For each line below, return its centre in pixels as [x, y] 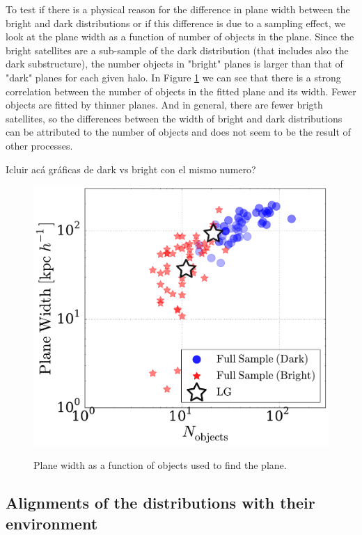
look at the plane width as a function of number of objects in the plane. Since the [180, 37]
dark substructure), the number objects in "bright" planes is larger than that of [174, 64]
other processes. [39, 145]
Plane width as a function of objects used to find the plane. [160, 465]
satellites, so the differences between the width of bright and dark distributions [174, 118]
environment [52, 523]
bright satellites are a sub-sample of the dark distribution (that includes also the [177, 50]
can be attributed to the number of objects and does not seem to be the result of [178, 132]
